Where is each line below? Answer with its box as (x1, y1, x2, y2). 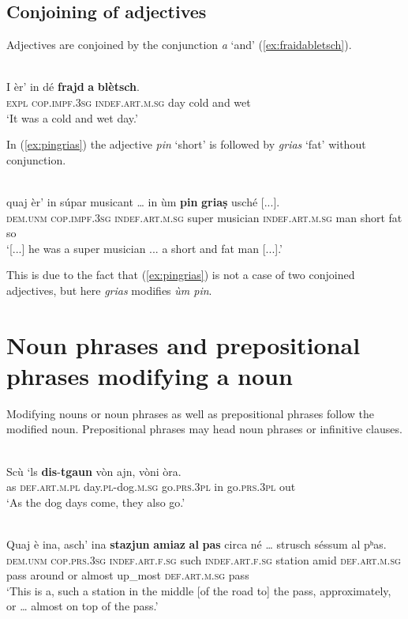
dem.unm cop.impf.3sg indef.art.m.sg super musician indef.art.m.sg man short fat (6, 209, 402, 225)
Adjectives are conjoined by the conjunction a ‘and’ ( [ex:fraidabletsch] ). (6, 36, 352, 53)
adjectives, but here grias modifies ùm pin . (6, 281, 212, 298)
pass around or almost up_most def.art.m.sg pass (6, 567, 249, 583)
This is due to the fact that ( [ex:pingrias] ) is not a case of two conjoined (6, 266, 355, 283)
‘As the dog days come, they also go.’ (6, 493, 185, 510)
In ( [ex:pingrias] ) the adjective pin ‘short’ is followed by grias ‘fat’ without (6, 136, 366, 153)
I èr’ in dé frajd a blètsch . (6, 78, 140, 95)
